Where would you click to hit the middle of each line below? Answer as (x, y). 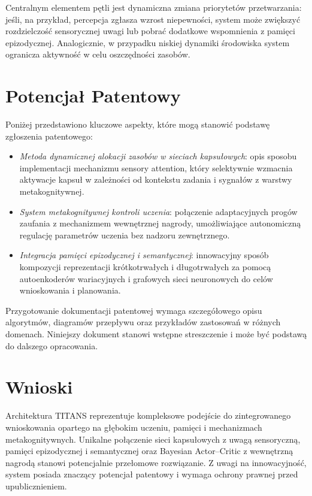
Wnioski (39, 387)
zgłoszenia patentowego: (49, 136)
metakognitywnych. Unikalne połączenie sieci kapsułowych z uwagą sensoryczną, (153, 439)
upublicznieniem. (36, 486)
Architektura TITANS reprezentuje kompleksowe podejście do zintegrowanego (148, 415)
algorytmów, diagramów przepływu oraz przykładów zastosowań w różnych (143, 322)
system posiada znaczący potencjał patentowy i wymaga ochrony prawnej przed (152, 474)
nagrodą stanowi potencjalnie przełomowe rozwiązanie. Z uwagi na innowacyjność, (156, 462)
